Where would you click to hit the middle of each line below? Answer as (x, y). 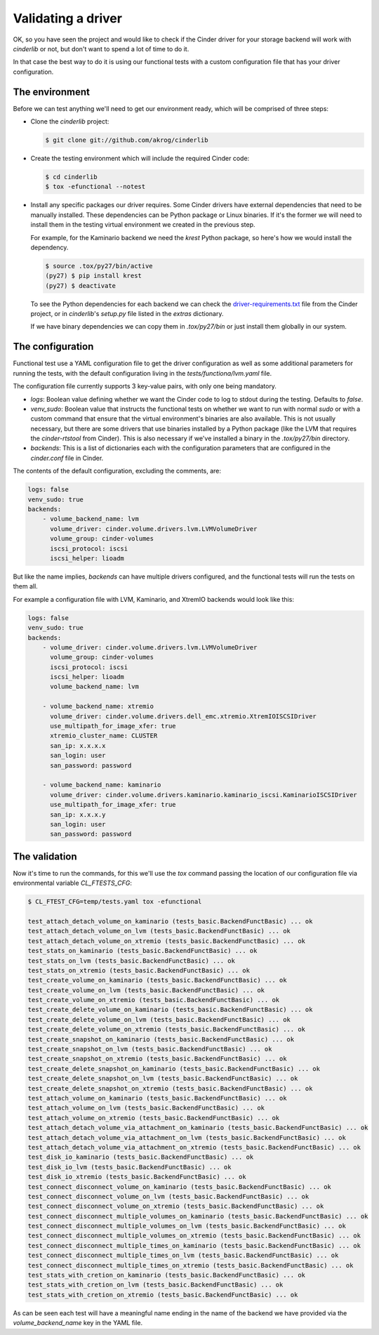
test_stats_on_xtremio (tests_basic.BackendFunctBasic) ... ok (139, 970)
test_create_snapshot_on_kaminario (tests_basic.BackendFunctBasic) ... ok (161, 1039)
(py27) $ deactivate (80, 285)
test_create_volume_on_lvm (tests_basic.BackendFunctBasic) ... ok (146, 990)
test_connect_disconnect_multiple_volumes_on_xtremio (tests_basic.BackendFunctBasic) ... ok (194, 1236)
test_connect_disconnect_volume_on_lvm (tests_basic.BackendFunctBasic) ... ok (168, 1196)
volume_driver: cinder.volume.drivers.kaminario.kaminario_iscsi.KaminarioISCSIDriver (204, 795)
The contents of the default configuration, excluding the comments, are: (117, 471)
